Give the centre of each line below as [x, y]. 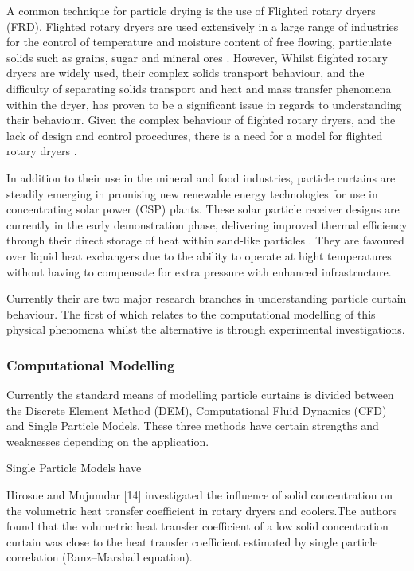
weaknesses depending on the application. [108, 441]
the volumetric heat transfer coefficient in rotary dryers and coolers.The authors [202, 510]
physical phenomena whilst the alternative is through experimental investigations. [206, 329]
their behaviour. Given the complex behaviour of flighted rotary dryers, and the [201, 120]
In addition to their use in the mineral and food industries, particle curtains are [201, 177]
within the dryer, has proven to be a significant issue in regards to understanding [204, 104]
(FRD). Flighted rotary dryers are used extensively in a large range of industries [203, 26]
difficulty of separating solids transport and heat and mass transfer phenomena [199, 88]
